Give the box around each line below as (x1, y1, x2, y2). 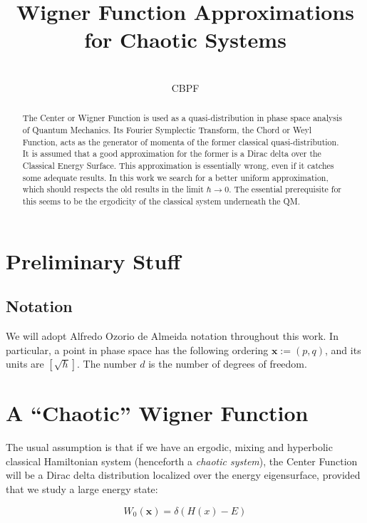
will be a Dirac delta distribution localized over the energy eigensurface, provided (6, 467, 361, 482)
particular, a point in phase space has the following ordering (6, 342, 269, 357)
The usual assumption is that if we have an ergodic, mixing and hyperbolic (6, 440, 333, 455)
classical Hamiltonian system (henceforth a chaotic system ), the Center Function (6, 453, 358, 468)
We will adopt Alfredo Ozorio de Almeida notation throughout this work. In (6, 328, 338, 343)
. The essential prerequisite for (229, 183, 342, 195)
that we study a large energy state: (6, 482, 158, 497)
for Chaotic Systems (84, 25, 286, 54)
